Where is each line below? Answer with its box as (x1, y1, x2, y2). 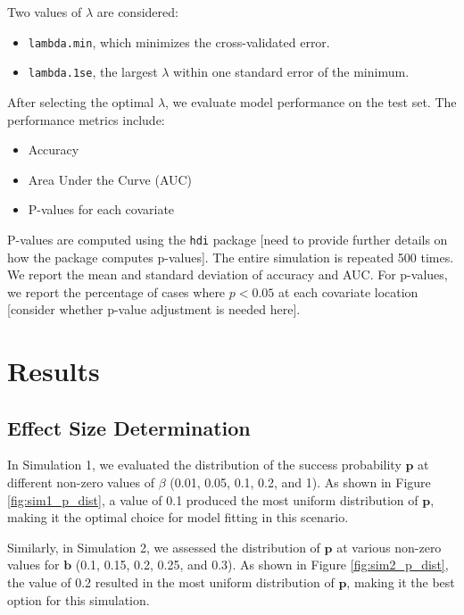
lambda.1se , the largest (28, 62, 158, 81)
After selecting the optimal (7, 92, 154, 111)
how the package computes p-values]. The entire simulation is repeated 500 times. (7, 247, 454, 266)
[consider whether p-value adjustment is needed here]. (7, 300, 301, 319)
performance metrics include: (7, 110, 165, 129)
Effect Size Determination (7, 413, 251, 441)
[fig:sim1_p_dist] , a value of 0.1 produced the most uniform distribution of (7, 490, 418, 509)
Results (7, 353, 100, 389)
